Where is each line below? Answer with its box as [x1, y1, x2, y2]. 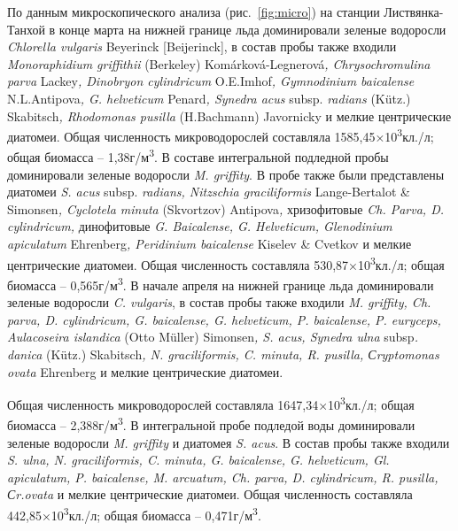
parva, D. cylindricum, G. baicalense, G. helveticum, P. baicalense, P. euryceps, [7, 310, 441, 328]
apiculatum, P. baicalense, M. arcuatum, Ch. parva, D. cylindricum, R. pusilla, [7, 467, 439, 486]
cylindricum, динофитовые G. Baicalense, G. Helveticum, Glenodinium [7, 217, 392, 235]
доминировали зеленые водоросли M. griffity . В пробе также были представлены [7, 165, 445, 183]
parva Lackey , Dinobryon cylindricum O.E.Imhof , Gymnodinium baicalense [7, 72, 415, 90]
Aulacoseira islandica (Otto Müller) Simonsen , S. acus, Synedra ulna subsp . [7, 327, 418, 346]
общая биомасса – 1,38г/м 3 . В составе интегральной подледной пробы [7, 145, 389, 166]
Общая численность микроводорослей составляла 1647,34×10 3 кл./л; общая [7, 393, 415, 413]
